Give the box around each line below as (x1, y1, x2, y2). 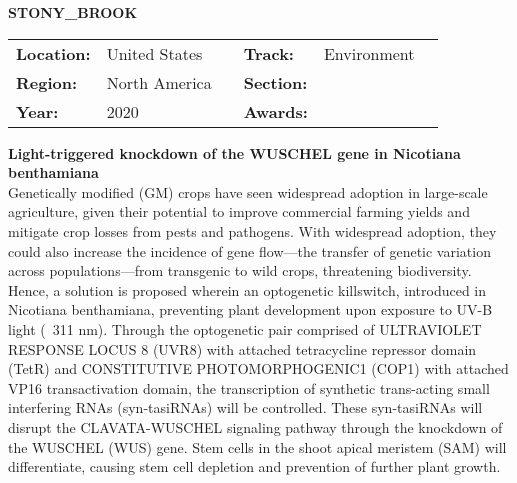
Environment (323, 41, 415, 65)
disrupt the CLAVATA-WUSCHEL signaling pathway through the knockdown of (8, 416, 503, 437)
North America (106, 70, 212, 94)
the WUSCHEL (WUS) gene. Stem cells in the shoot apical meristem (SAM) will (8, 436, 507, 457)
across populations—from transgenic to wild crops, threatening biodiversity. (8, 260, 472, 281)
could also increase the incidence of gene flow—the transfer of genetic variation (8, 240, 491, 261)
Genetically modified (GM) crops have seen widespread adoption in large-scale (8, 181, 488, 202)
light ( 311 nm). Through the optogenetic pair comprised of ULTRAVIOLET (8, 318, 482, 339)
